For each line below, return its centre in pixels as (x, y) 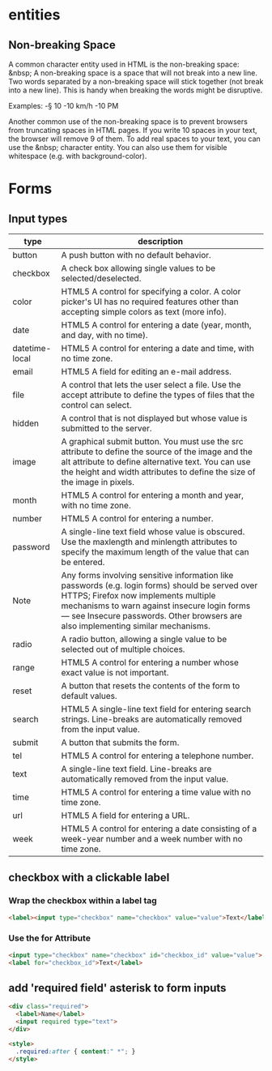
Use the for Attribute (50, 938)
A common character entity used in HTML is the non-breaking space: (124, 64)
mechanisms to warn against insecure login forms (156, 606)
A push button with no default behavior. (136, 255)
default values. (89, 696)
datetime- (32, 348)
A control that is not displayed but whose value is (154, 418)
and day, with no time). (104, 335)
